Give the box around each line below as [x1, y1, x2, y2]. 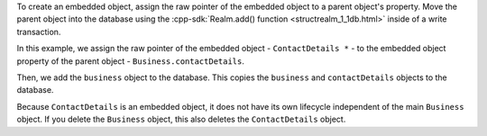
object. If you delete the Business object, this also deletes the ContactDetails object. [16, 113, 346, 125]
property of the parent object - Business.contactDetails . [16, 55, 245, 67]
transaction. [16, 26, 61, 37]
